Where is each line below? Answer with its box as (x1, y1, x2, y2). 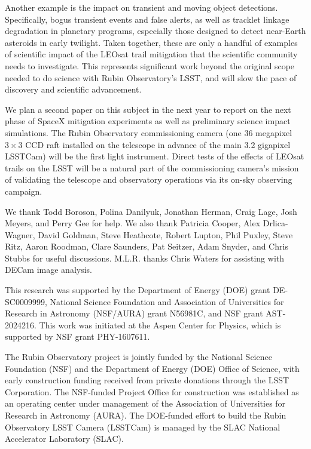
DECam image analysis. (5, 263, 92, 276)
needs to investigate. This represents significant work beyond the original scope (5, 59, 295, 72)
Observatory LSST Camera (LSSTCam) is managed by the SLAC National (5, 420, 280, 433)
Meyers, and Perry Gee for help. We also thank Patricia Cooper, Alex (5, 217, 261, 229)
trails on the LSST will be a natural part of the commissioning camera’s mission (5, 161, 299, 174)
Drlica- (263, 217, 288, 229)
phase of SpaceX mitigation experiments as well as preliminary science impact (5, 115, 291, 127)
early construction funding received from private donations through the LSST (5, 374, 289, 386)
